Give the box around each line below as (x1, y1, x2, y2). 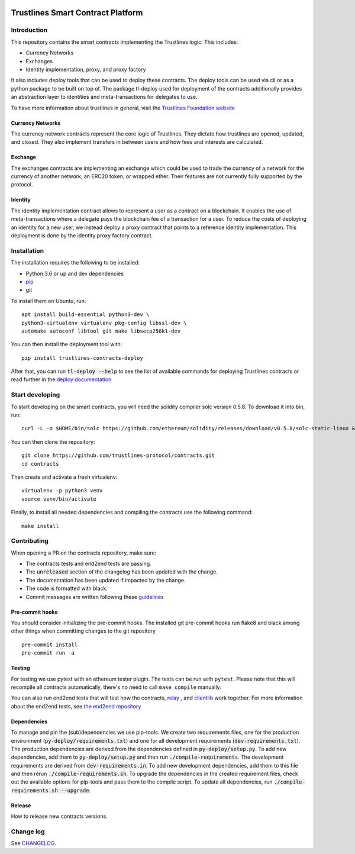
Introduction (11, 26, 47, 34)
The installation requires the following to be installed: (11, 259, 140, 266)
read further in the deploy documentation (11, 376, 112, 383)
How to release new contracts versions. (11, 813, 108, 820)
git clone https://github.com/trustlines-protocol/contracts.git (21, 452, 215, 459)
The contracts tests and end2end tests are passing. (25, 560, 151, 568)
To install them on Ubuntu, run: (11, 297, 86, 304)
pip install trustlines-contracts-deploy (21, 355, 143, 361)
